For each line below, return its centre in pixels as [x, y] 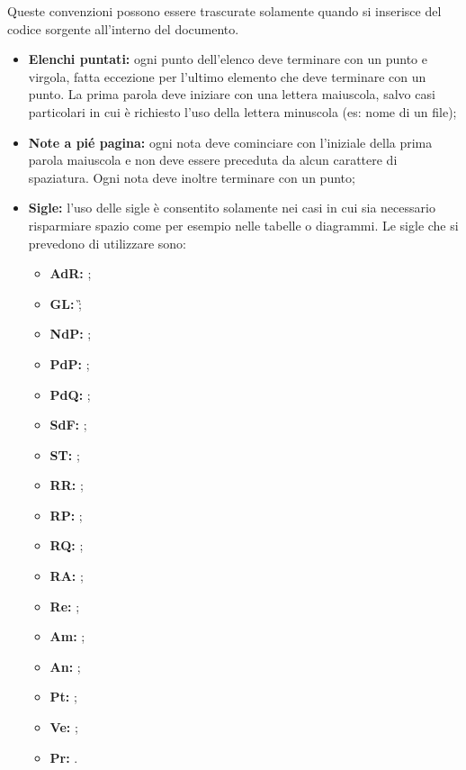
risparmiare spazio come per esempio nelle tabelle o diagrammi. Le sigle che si [243, 225]
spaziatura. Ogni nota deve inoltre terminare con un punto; [192, 177]
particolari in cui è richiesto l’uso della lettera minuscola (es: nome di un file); [242, 111]
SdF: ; [68, 425]
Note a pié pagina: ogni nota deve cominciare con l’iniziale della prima [230, 142]
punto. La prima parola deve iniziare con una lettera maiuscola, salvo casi [232, 94]
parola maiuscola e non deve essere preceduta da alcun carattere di [213, 160]
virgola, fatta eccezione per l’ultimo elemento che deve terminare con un [227, 76]
